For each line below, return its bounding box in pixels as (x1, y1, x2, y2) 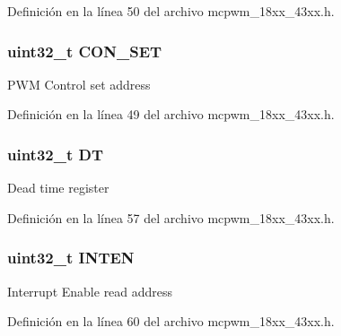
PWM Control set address (7, 74, 151, 93)
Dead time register (7, 178, 109, 197)
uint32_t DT (7, 142, 104, 165)
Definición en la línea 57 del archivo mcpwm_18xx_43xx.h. (7, 208, 335, 227)
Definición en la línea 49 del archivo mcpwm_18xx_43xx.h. (7, 105, 335, 124)
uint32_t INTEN (7, 246, 135, 269)
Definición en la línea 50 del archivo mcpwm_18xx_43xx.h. (7, 2, 335, 20)
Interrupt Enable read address (7, 281, 173, 300)
